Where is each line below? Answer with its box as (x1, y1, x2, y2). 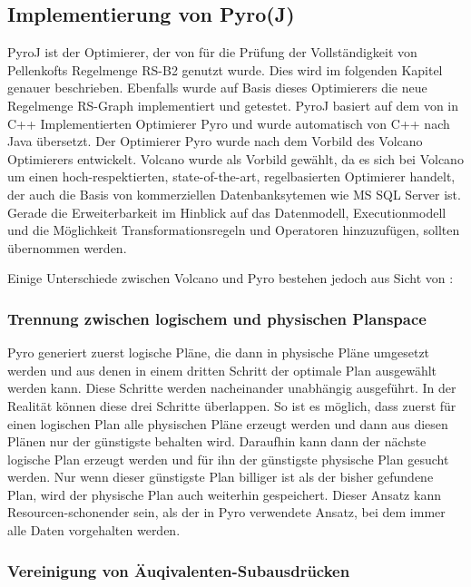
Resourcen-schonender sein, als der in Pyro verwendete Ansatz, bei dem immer (7, 503, 446, 522)
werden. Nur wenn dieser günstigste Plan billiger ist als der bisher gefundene (7, 467, 434, 486)
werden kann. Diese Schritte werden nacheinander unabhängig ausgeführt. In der (7, 378, 456, 397)
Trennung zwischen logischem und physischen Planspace (7, 307, 427, 329)
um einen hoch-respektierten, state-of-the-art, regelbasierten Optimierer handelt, (7, 167, 456, 186)
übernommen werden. (7, 238, 127, 257)
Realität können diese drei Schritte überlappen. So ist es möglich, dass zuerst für (7, 396, 456, 415)
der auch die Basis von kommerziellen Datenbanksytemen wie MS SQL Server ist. (7, 184, 461, 203)
